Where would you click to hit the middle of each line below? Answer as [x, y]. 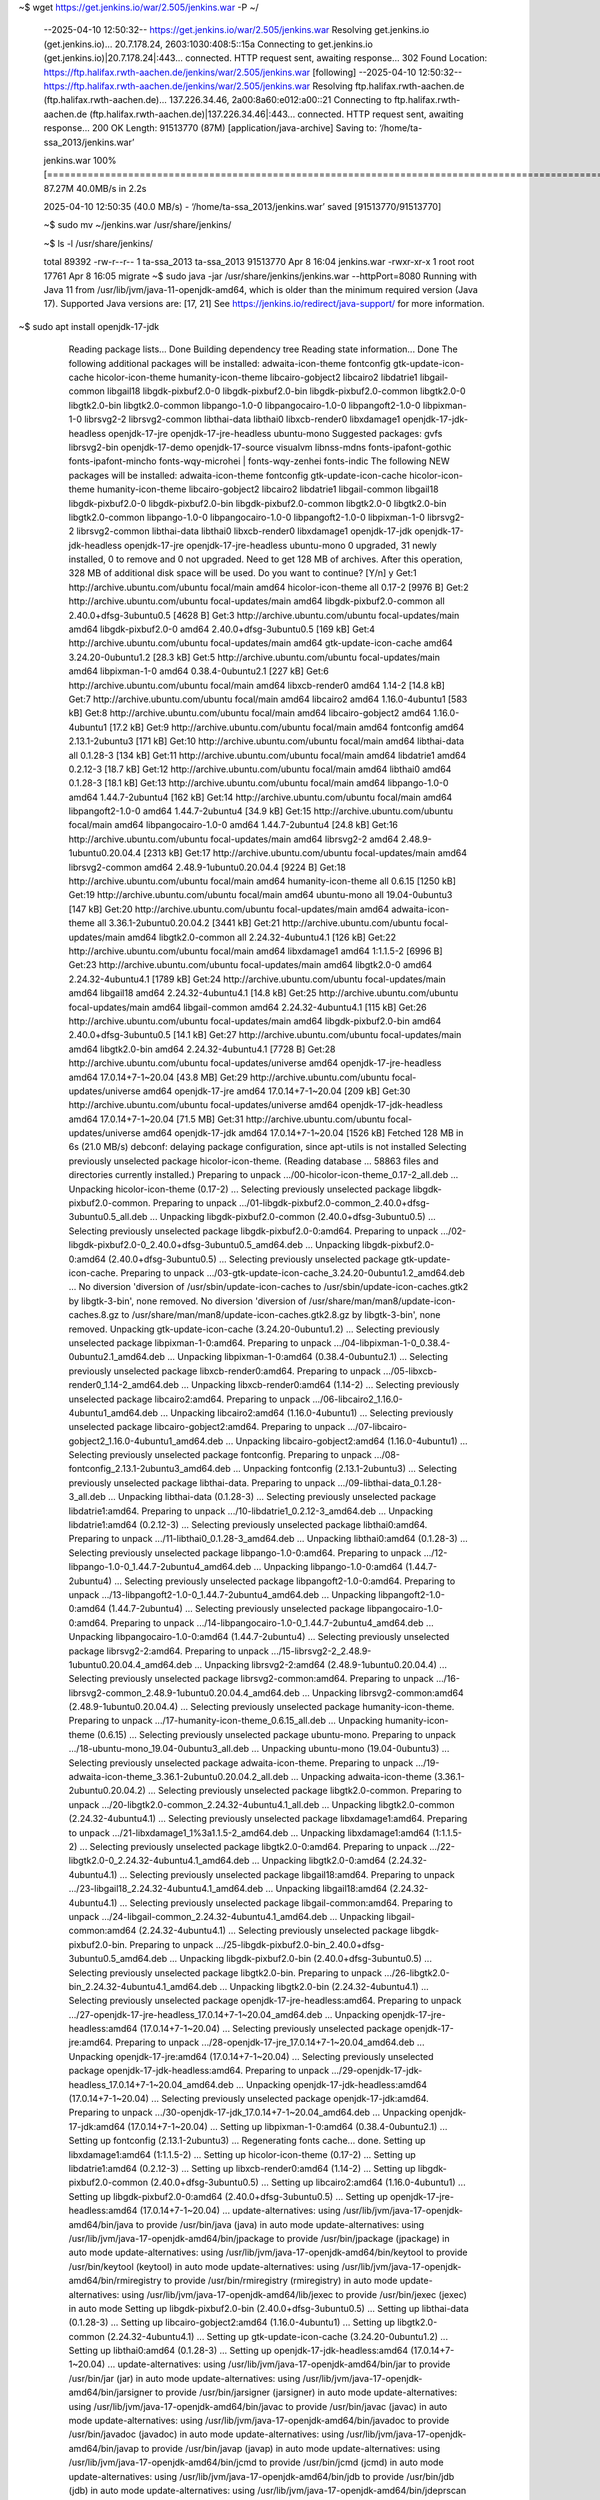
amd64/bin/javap [104, 2448]
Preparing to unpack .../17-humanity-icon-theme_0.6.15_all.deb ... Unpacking [226, 1721]
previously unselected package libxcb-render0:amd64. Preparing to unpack [225, 1371]
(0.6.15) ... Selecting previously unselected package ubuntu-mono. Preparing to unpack [276, 1734]
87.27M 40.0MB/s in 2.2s [95, 188]
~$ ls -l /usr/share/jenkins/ [98, 243]
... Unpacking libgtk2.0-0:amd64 [319, 1861]
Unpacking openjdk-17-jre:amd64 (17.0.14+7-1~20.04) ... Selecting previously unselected [251, 2056]
